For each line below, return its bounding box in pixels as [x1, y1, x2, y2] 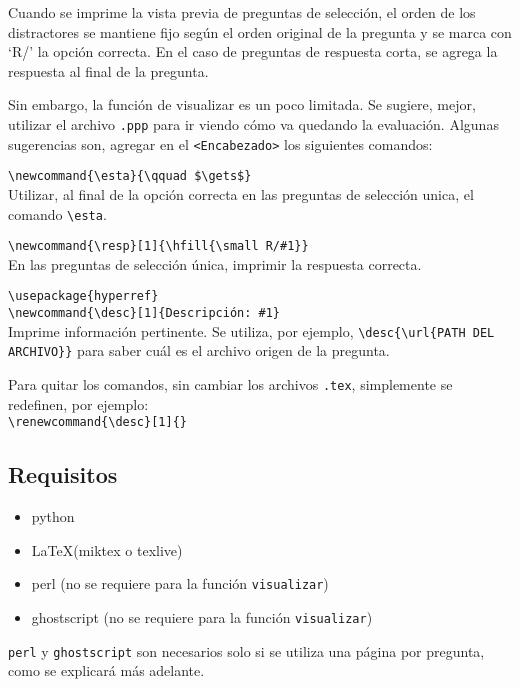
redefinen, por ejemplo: [8, 393, 149, 414]
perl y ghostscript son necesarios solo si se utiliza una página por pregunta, [8, 640, 485, 661]
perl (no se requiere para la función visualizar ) [31, 573, 329, 594]
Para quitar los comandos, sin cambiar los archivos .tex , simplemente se [8, 374, 453, 395]
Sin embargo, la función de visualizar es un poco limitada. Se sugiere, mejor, [8, 94, 476, 115]
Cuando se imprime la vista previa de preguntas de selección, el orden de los [8, 2, 476, 22]
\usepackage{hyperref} [8, 289, 159, 304]
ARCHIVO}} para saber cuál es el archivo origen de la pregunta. [8, 340, 390, 361]
